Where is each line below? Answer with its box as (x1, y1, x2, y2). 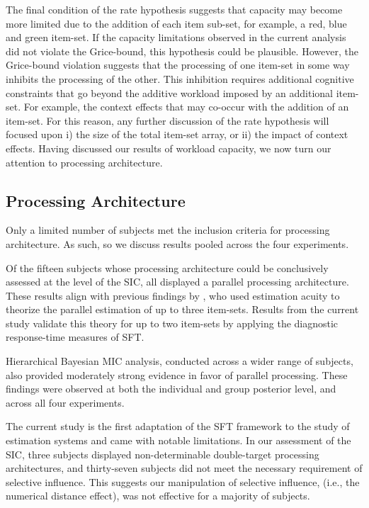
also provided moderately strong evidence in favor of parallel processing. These (6, 367, 348, 382)
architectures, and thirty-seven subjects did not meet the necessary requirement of (6, 461, 363, 475)
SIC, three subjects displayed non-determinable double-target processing (6, 446, 319, 461)
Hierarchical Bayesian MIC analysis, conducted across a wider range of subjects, (6, 354, 353, 368)
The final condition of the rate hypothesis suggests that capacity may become (6, 2, 343, 16)
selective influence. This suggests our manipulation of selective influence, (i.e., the (6, 474, 360, 489)
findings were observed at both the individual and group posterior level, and (6, 381, 336, 396)
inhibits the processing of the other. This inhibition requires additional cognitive (6, 71, 354, 86)
